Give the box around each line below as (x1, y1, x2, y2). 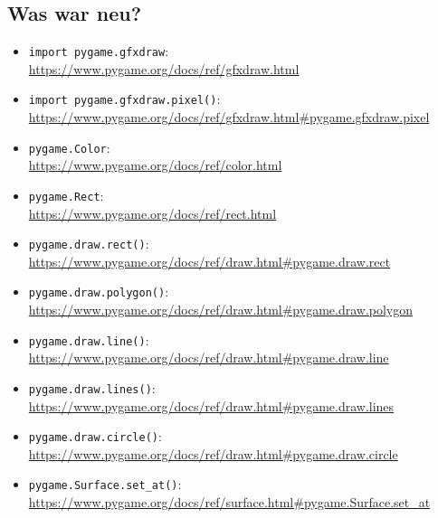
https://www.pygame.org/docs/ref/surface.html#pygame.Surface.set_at (28, 493, 431, 512)
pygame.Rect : (28, 185, 104, 204)
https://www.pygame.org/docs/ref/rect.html (28, 203, 277, 222)
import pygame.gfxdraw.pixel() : (28, 89, 221, 108)
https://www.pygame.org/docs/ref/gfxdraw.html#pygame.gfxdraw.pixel (28, 108, 430, 127)
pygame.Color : (28, 137, 110, 156)
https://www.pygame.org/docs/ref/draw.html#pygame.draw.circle (28, 444, 398, 463)
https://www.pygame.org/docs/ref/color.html (28, 155, 282, 174)
